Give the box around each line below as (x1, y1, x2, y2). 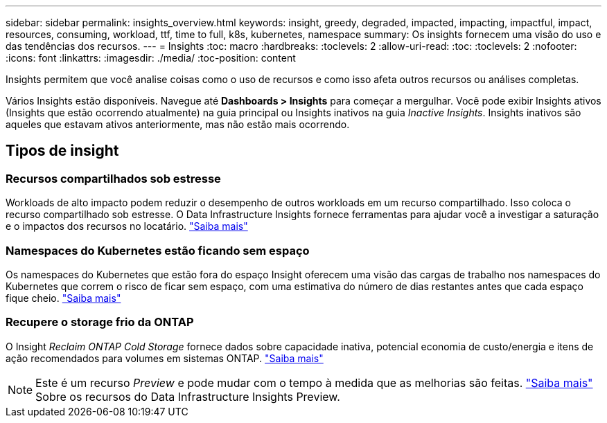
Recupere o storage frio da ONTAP (6, 315, 194, 330)
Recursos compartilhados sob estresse (6, 171, 221, 186)
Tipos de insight (6, 142, 119, 160)
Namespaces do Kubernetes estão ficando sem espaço (6, 243, 310, 258)
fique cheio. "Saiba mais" (6, 291, 121, 304)
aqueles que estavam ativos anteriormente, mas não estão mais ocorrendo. (6, 118, 350, 130)
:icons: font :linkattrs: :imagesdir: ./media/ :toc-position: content (6, 52, 296, 64)
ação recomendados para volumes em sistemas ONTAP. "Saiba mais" (6, 352, 324, 364)
